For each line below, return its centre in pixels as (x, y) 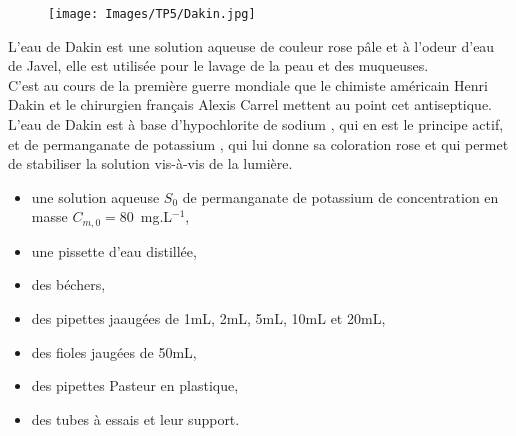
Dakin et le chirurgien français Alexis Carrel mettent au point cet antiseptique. (250, 104)
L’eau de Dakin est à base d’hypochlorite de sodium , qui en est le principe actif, (256, 124)
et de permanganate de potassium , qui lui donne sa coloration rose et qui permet (258, 143)
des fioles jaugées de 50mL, (114, 351)
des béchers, (68, 284)
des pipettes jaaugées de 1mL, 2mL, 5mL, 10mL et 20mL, (208, 318)
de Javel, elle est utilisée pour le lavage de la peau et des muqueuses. (218, 65)
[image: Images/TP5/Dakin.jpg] (152, 14)
